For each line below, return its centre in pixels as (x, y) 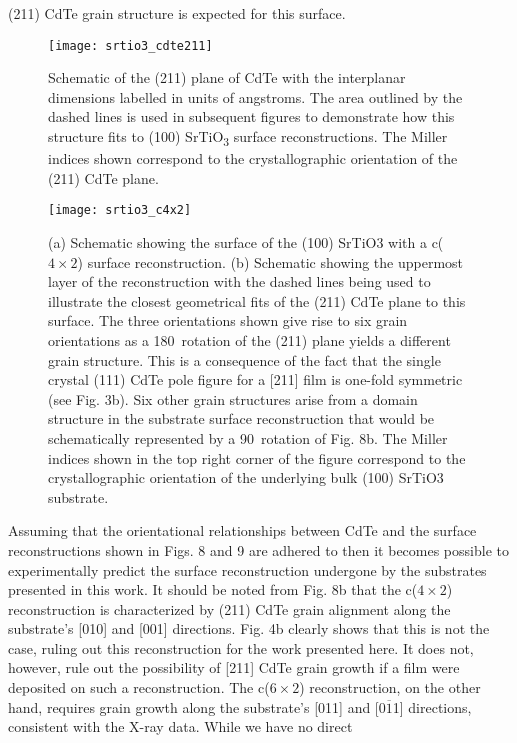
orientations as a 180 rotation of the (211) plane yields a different (249, 339)
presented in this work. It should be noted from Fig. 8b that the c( (213, 589)
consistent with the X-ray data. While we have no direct (180, 726)
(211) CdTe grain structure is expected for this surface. (177, 13)
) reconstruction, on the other (390, 687)
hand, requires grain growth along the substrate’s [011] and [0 (197, 706)
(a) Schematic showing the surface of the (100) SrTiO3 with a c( (246, 242)
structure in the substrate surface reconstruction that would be (241, 418)
